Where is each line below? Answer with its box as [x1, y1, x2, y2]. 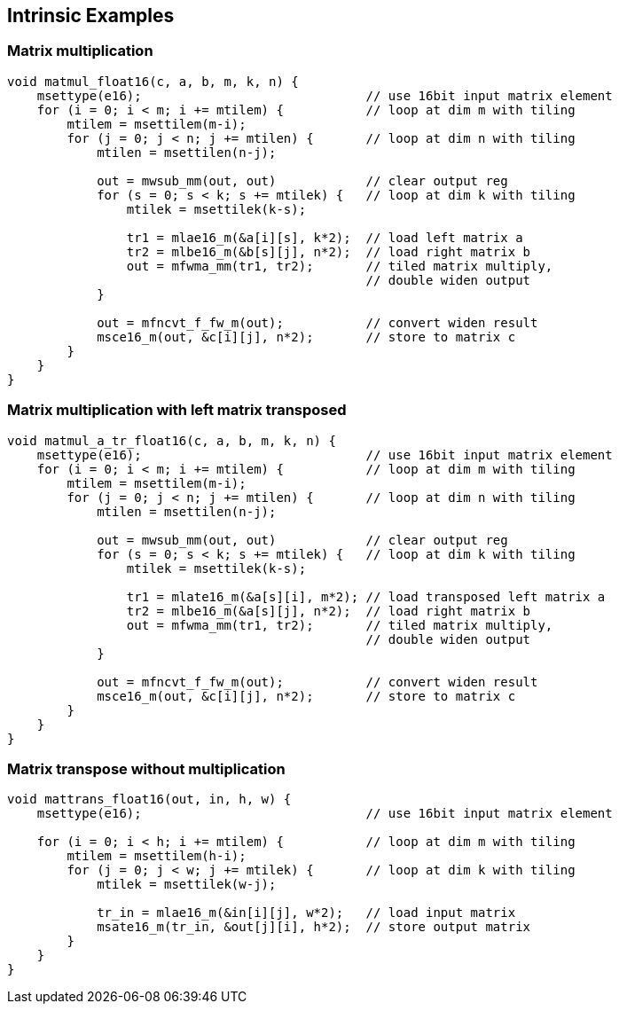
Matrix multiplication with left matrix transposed [7, 401, 347, 419]
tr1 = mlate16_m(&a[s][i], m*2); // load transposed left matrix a [126, 589, 606, 604]
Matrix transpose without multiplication [7, 759, 286, 778]
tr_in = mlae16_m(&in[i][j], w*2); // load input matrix [97, 905, 516, 921]
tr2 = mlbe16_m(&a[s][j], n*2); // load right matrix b [126, 603, 531, 618]
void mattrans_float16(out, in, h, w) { [7, 792, 292, 807]
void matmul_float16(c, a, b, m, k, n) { [7, 74, 299, 89]
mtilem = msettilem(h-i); [67, 849, 247, 864]
